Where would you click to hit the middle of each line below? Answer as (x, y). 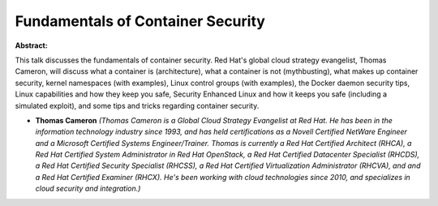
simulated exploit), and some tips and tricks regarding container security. (137, 105)
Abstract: (31, 45)
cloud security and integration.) (88, 189)
